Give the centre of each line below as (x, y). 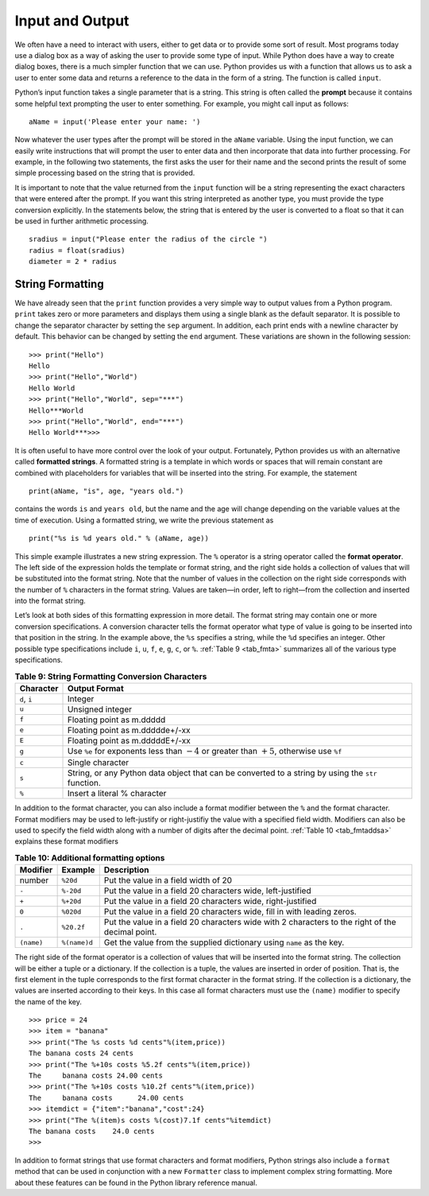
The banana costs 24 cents (81, 1053)
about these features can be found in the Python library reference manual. (136, 1182)
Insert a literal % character (117, 794)
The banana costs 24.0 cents (92, 1131)
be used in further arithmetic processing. (81, 221)
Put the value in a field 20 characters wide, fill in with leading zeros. (230, 912)
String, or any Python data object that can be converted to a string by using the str (222, 773)
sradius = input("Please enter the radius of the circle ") (148, 239)
